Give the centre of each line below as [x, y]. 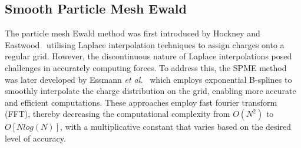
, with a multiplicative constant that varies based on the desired [175, 127]
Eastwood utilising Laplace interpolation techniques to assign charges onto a [145, 44]
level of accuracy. [35, 138]
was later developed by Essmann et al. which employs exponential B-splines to [148, 79]
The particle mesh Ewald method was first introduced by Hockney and [133, 33]
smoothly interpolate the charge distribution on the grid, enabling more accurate [150, 91]
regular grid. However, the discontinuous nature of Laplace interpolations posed [148, 56]
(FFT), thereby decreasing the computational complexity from [118, 114]
